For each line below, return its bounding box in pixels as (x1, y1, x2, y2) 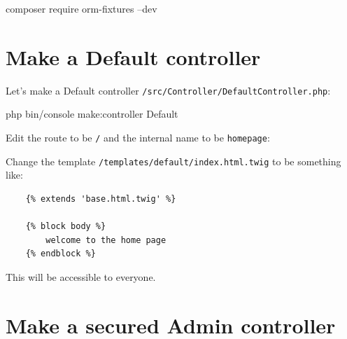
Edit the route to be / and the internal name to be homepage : (6, 130, 270, 144)
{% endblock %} (25, 249, 96, 259)
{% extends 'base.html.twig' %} (25, 193, 176, 204)
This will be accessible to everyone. (6, 269, 156, 284)
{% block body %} (25, 221, 106, 232)
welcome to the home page (45, 235, 167, 245)
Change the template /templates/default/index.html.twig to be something (6, 153, 341, 168)
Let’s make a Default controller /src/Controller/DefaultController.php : (6, 83, 331, 97)
